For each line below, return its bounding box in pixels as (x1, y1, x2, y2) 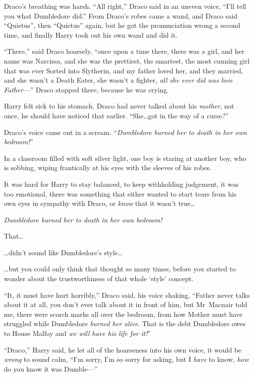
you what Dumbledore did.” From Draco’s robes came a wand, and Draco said (4, 10, 237, 21)
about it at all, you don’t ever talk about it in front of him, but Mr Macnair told (4, 299, 248, 310)
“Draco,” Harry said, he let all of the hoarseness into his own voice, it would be (4, 344, 242, 355)
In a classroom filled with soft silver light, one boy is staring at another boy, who (4, 153, 246, 163)
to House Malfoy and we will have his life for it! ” (4, 328, 151, 338)
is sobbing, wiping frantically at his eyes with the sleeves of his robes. (4, 162, 212, 173)
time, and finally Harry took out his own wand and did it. (4, 29, 178, 40)
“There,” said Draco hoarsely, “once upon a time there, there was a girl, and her (4, 46, 245, 56)
